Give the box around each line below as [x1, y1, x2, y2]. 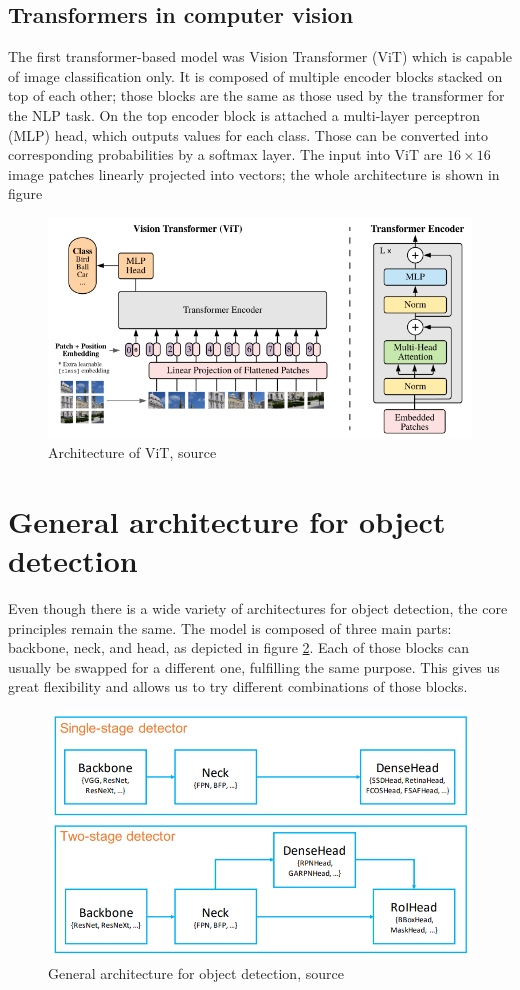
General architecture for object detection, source [48, 962, 344, 983]
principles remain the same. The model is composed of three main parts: [8, 617, 452, 638]
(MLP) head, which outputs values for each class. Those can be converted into [8, 124, 488, 145]
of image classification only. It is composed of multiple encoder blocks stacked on [8, 65, 503, 86]
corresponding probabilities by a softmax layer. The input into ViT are [8, 144, 443, 165]
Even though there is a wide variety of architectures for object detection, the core [8, 598, 508, 619]
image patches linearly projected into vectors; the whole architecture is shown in [8, 163, 500, 184]
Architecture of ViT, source [48, 442, 217, 463]
